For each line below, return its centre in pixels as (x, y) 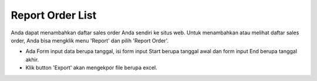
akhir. (32, 59)
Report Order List (54, 15)
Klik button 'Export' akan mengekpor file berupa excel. (92, 68)
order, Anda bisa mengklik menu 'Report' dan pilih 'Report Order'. (90, 40)
